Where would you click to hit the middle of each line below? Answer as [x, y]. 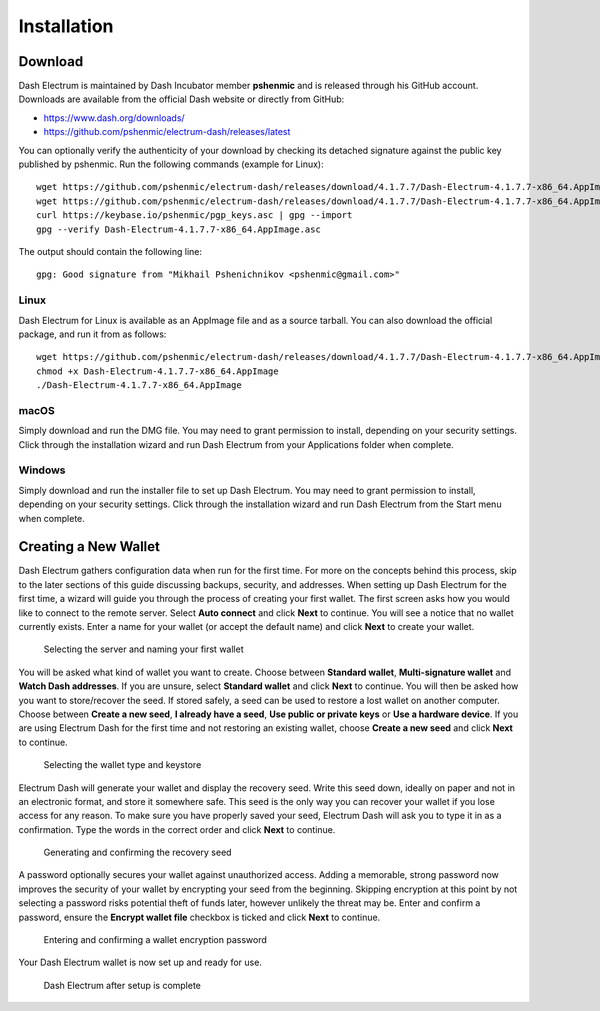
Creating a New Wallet [89, 546]
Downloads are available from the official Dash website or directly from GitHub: [181, 99]
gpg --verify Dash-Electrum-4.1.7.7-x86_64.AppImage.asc [179, 229]
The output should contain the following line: [110, 251]
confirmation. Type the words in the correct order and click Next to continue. [177, 829]
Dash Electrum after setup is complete [122, 985]
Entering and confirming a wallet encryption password [155, 940]
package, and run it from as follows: [92, 334]
